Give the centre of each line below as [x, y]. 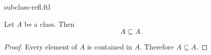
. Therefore [157, 47]
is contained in [110, 47]
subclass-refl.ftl [27, 7]
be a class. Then [49, 23]
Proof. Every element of [41, 47]
